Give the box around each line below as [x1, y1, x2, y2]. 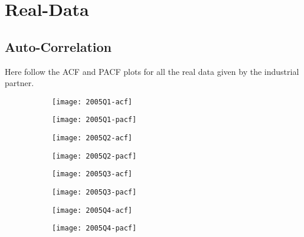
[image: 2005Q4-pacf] [52, 224, 137, 233]
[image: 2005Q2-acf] [52, 134, 133, 143]
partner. [5, 77, 34, 89]
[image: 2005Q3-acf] [52, 170, 133, 179]
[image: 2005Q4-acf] [52, 206, 133, 215]
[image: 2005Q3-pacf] [52, 188, 137, 197]
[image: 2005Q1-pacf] [52, 116, 137, 124]
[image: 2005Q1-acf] [52, 97, 133, 106]
